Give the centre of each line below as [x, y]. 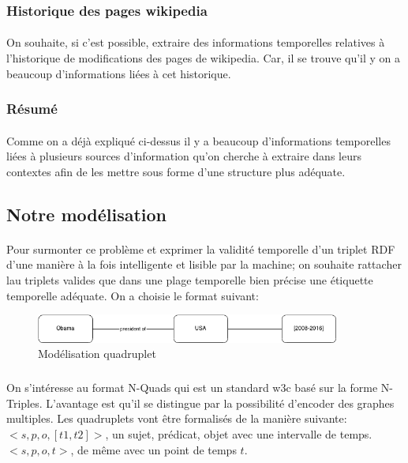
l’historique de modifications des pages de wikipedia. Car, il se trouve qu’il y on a [204, 58]
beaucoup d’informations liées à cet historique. [119, 73]
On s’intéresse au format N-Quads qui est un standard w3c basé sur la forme [192, 388]
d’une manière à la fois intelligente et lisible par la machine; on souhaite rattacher [204, 264]
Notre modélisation [87, 214]
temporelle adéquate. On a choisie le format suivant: [133, 295]
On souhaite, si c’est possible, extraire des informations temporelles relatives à [196, 42]
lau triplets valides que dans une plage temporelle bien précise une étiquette [190, 280]
